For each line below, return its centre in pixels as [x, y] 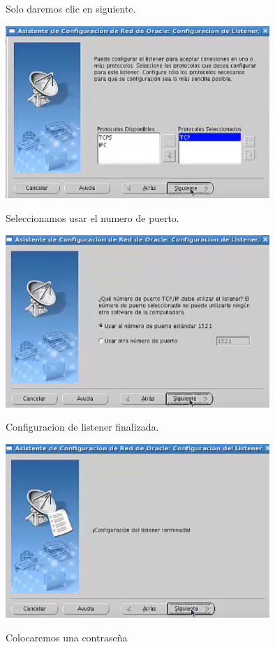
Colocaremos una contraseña [67, 638]
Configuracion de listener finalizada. [82, 427]
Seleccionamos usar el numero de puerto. [92, 218]
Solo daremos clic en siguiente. [71, 8]
